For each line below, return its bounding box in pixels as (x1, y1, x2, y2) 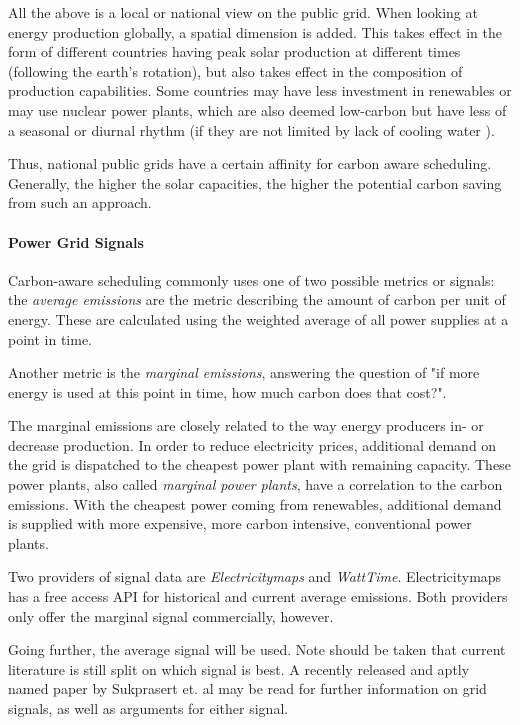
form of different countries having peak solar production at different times (8, 41, 461, 62)
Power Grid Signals (8, 231, 144, 252)
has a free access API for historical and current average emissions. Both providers (8, 586, 508, 607)
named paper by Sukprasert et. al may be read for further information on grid (8, 678, 487, 699)
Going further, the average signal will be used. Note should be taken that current (8, 639, 506, 660)
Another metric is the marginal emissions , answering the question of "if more (8, 362, 480, 383)
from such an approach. (8, 192, 152, 213)
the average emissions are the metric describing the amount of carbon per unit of (8, 289, 506, 310)
